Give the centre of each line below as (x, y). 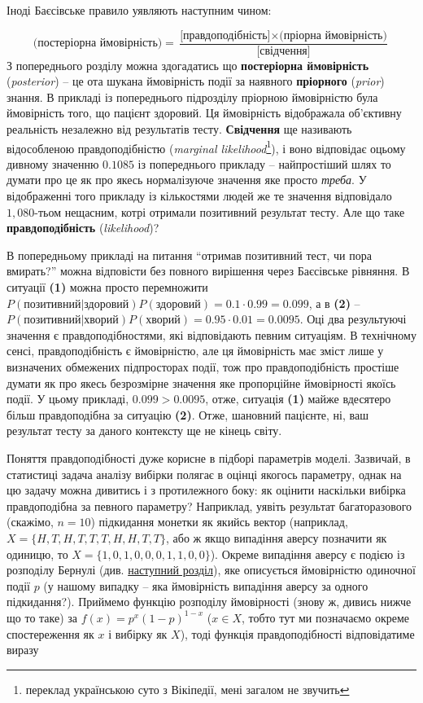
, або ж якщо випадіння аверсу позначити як (277, 537)
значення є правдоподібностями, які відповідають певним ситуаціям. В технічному (211, 334)
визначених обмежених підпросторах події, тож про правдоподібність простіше (203, 367)
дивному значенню (53, 163)
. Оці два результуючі (353, 319)
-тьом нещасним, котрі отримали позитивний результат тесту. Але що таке (220, 211)
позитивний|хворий (71, 321)
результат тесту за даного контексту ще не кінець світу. (144, 431)
